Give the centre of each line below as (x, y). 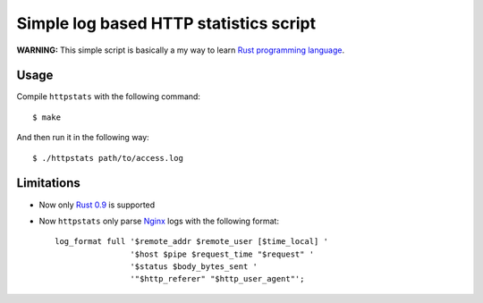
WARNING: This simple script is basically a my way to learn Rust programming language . (180, 50)
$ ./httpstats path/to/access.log (108, 158)
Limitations (48, 183)
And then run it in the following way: (83, 138)
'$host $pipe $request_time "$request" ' (222, 254)
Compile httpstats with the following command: (109, 97)
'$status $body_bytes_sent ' (194, 267)
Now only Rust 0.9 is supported (97, 205)
